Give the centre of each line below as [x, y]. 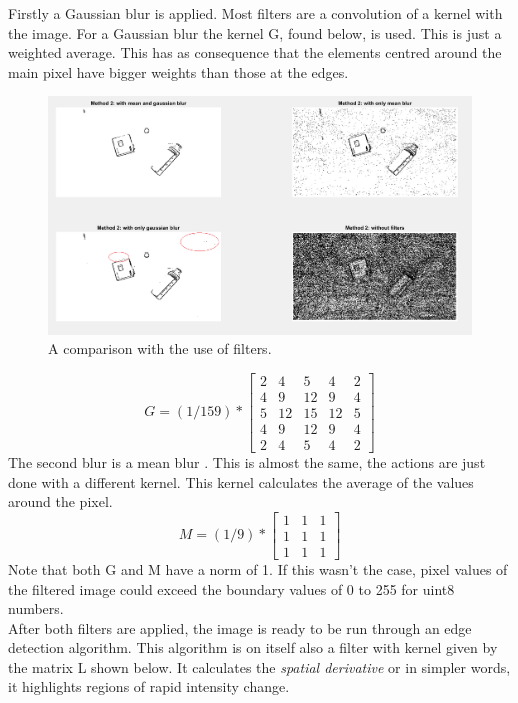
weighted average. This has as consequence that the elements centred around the [255, 52]
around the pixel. [60, 501]
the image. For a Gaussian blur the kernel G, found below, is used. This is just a [255, 32]
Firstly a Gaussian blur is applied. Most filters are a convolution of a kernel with [255, 13]
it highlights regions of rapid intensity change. [149, 686]
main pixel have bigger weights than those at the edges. [178, 71]
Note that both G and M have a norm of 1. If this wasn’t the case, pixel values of [258, 568]
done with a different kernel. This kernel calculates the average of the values [241, 481]
